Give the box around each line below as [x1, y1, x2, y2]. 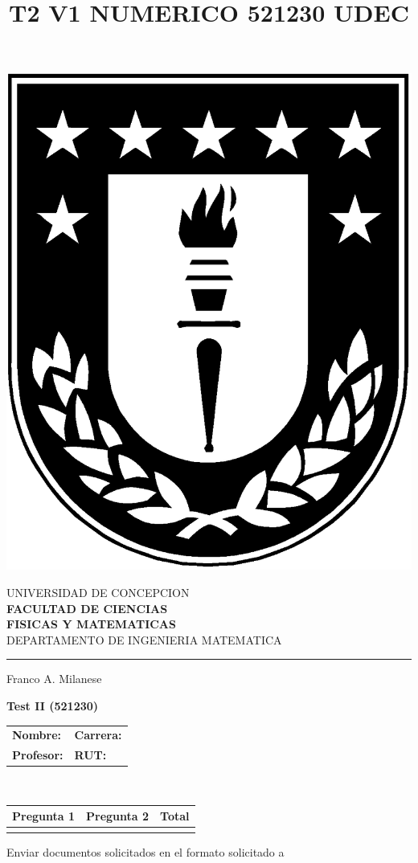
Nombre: [12, 726, 62, 743]
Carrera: [74, 726, 122, 743]
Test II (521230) [6, 697, 99, 714]
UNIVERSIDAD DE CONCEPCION [6, 584, 190, 601]
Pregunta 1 [12, 808, 76, 824]
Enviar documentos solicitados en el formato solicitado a [6, 843, 285, 860]
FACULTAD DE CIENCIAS [6, 599, 168, 616]
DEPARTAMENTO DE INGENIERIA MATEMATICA [6, 631, 282, 648]
